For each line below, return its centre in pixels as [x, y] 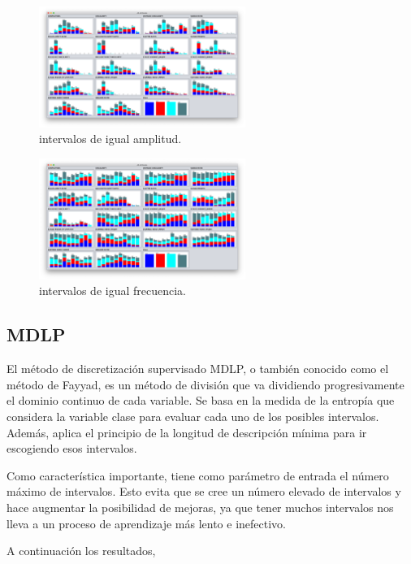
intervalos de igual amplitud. [110, 139]
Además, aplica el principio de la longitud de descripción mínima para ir [187, 432]
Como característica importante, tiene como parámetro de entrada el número [198, 475]
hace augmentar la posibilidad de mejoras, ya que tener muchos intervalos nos [200, 507]
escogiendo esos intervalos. [72, 448]
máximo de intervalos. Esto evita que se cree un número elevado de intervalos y [204, 491]
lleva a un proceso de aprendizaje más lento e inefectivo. [146, 523]
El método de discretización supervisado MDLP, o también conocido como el [198, 369]
